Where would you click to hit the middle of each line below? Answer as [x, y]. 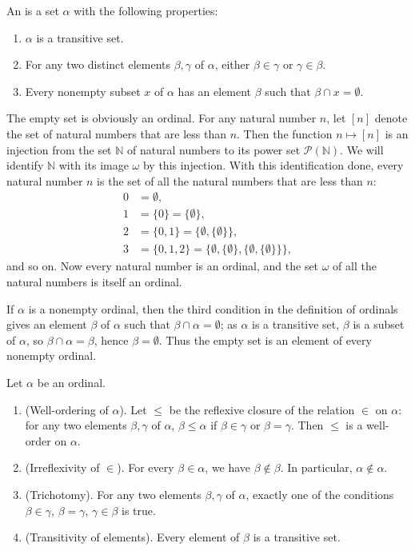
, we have [228, 467]
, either [232, 64]
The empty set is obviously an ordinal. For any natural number [162, 118]
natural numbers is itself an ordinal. [94, 282]
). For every [146, 467]
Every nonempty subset [83, 91]
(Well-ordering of [67, 409]
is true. [139, 510]
